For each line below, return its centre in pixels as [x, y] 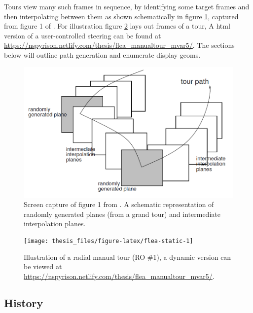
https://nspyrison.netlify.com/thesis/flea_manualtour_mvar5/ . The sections [119, 45]
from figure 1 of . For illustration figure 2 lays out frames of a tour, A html [117, 26]
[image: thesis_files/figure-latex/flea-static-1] [108, 241]
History [24, 302]
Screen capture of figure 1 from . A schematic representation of [119, 204]
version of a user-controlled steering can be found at [83, 35]
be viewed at [43, 266]
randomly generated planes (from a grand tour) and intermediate [122, 214]
